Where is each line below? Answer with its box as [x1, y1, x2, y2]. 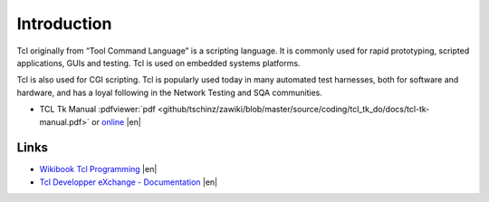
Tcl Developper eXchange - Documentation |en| [39, 177, 218, 188]
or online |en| [91, 116, 142, 127]
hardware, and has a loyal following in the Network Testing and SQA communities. [16, 87, 323, 98]
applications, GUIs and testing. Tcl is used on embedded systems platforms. [16, 57, 301, 68]
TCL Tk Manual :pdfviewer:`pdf [39, 104, 156, 115]
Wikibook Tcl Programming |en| [39, 164, 158, 175]
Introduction [16, 14, 112, 34]
